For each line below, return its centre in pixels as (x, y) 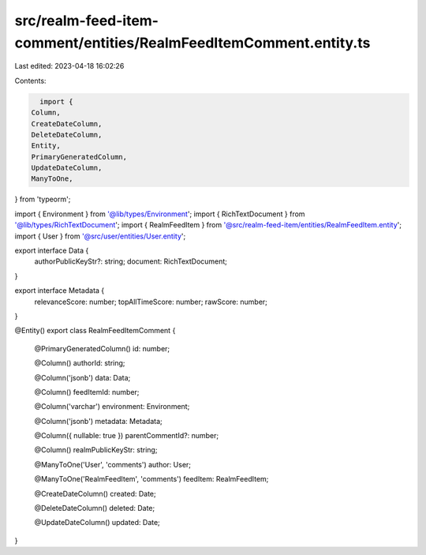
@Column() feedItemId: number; (87, 392)
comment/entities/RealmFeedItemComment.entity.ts (192, 43)
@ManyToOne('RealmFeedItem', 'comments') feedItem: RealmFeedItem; (151, 479)
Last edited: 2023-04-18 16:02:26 (69, 66)
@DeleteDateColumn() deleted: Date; (95, 508)
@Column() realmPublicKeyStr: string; (96, 450)
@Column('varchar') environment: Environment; (112, 407)
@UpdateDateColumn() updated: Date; (97, 523)
